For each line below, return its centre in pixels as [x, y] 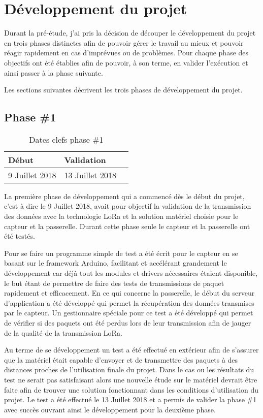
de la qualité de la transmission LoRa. [63, 332]
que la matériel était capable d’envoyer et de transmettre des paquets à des [121, 359]
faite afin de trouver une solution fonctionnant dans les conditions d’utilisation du [131, 389]
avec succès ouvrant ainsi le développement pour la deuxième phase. [110, 409]
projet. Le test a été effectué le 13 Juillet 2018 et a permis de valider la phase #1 [130, 399]
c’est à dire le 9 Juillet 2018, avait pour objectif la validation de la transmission [128, 206]
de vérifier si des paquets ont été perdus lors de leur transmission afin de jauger [128, 323]
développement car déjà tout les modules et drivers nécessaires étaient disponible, [131, 273]
